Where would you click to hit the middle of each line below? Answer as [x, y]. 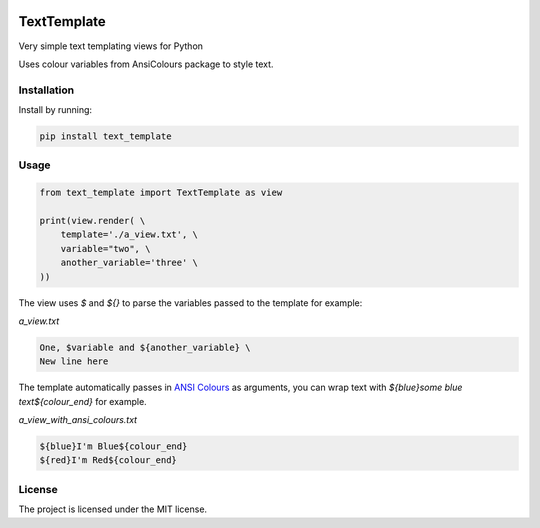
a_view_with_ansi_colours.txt [78, 420]
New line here [74, 361]
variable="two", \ [105, 248]
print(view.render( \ [92, 220]
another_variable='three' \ [129, 263]
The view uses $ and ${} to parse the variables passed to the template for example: [190, 302]
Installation [46, 90]
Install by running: [55, 110]
